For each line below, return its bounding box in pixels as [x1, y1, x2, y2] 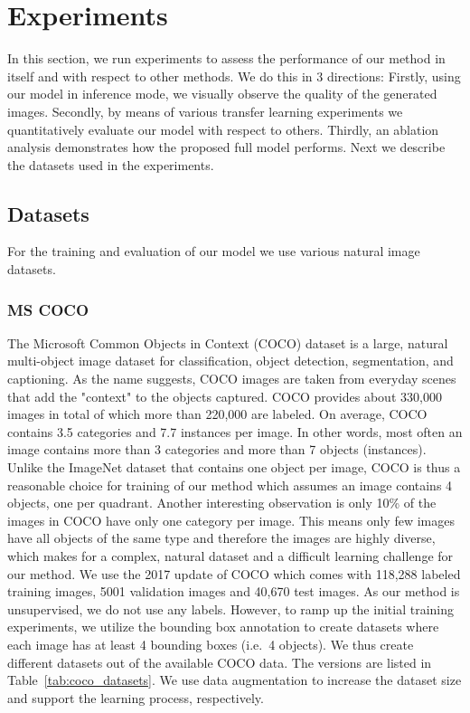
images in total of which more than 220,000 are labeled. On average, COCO [7, 404, 428, 423]
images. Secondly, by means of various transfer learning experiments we [7, 101, 403, 120]
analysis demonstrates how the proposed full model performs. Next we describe [7, 138, 446, 157]
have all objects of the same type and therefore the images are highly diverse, [7, 528, 436, 547]
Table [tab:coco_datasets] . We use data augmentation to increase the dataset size [7, 670, 462, 689]
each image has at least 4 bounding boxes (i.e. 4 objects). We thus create [7, 634, 414, 653]
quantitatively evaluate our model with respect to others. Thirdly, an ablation [7, 119, 439, 138]
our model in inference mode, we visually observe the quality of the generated [7, 84, 437, 103]
